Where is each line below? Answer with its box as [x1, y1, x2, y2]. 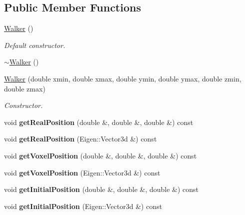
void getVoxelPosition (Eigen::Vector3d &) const [4, 167, 160, 177]
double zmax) [4, 83, 45, 93]
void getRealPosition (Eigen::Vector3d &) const [4, 133, 157, 144]
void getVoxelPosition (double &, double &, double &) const [4, 150, 197, 160]
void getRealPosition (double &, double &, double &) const [4, 116, 193, 127]
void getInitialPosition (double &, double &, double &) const [4, 184, 199, 194]
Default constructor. [4, 39, 65, 50]
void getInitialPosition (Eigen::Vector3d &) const [4, 200, 162, 211]
